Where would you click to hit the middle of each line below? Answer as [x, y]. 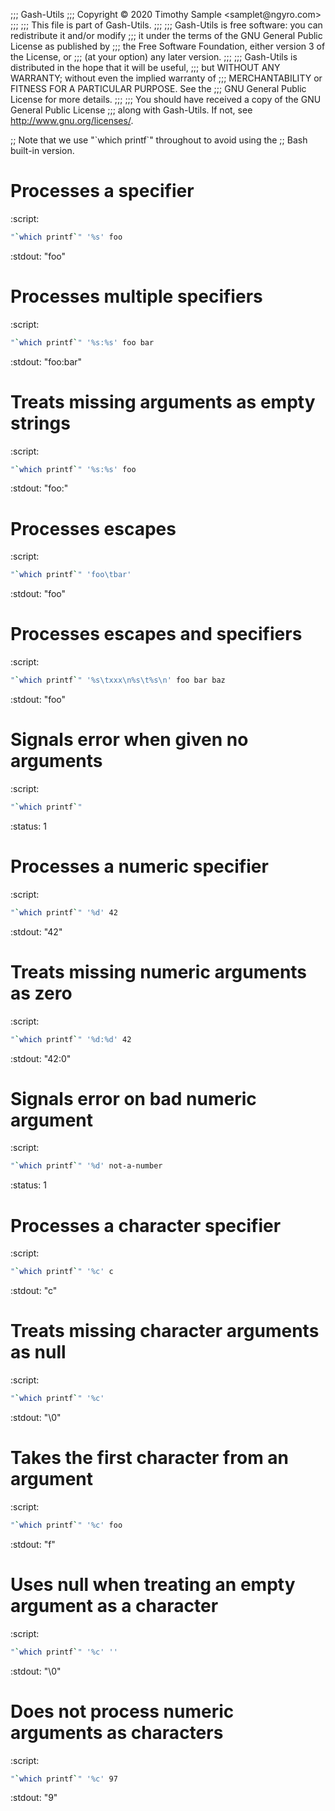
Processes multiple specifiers [136, 296]
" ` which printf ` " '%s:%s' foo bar [82, 342]
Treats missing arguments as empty [163, 401]
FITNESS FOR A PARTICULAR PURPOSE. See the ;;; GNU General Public [158, 88]
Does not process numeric [122, 1711]
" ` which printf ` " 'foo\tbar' [71, 575]
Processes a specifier [102, 191]
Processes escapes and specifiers [156, 634]
